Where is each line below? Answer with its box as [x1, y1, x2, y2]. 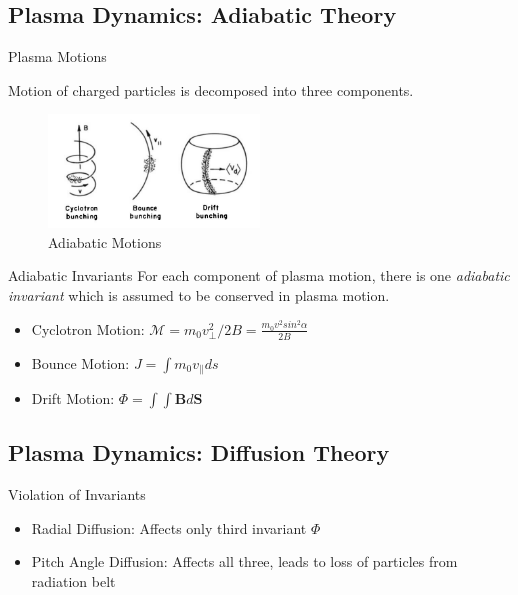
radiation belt [31, 571, 116, 592]
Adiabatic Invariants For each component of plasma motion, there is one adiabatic [8, 265, 510, 286]
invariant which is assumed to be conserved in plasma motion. [8, 284, 390, 305]
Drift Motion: [31, 388, 115, 409]
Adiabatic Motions [48, 231, 162, 252]
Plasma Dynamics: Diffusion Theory [8, 437, 390, 468]
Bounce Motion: [31, 352, 130, 373]
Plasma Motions [8, 46, 107, 67]
